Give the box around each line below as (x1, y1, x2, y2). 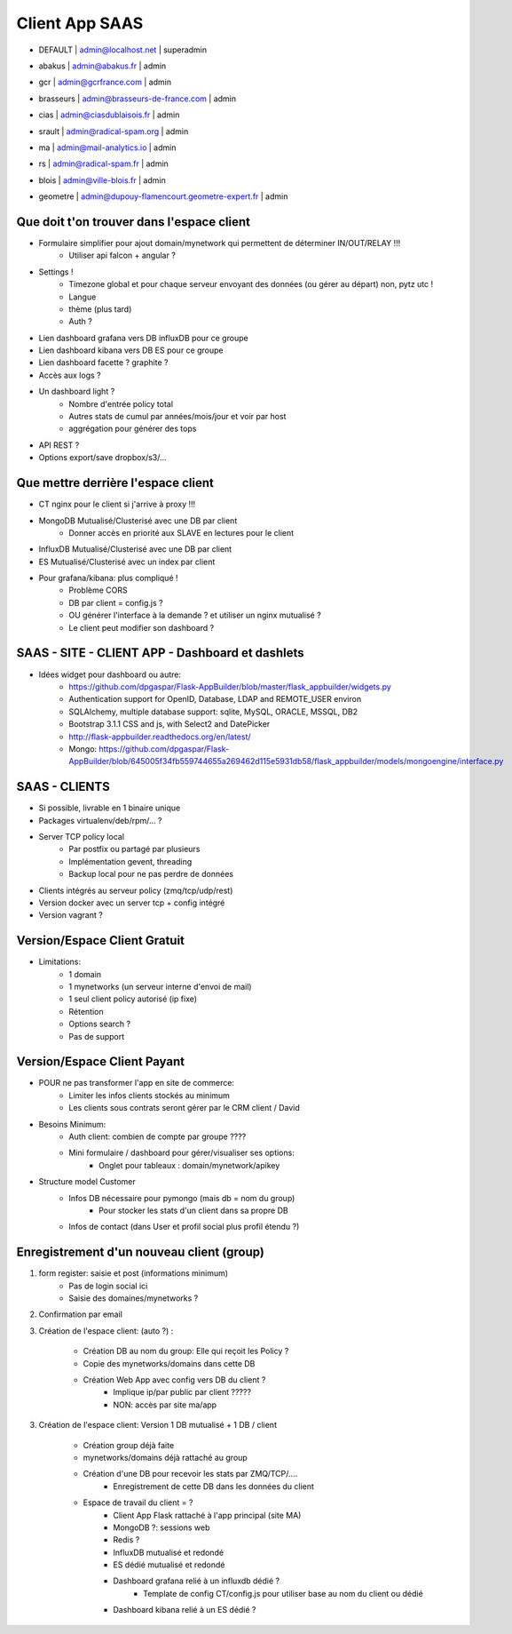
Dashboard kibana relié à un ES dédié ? (113, 1605, 256, 1615)
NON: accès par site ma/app (113, 1399, 217, 1410)
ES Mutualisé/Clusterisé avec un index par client (38, 556, 216, 567)
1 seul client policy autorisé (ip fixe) (68, 993, 198, 1004)
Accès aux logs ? (38, 370, 101, 380)
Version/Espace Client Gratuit (16, 933, 185, 948)
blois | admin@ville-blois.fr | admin (38, 174, 166, 186)
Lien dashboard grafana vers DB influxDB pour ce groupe (38, 332, 248, 343)
